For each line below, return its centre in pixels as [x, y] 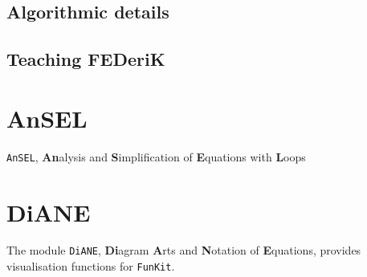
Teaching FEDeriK [86, 59]
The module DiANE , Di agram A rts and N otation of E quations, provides [184, 250]
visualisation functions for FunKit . [91, 266]
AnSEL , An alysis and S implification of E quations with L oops [156, 156]
